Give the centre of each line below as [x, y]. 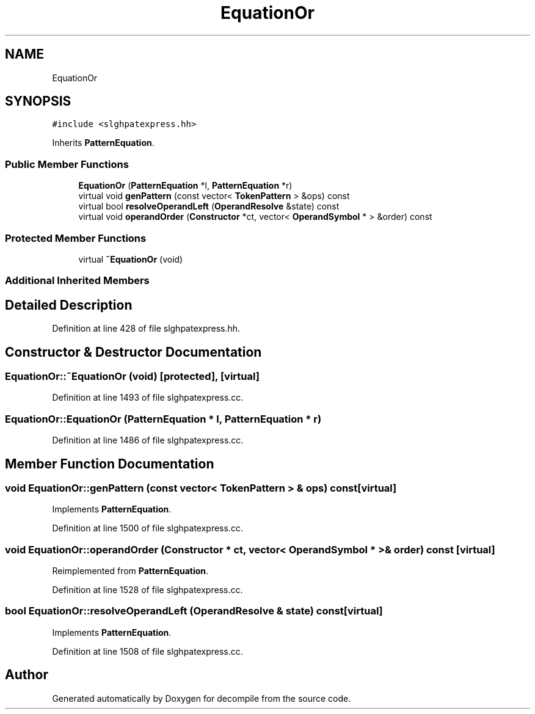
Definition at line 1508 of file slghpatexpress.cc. [147, 651]
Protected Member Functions [76, 238]
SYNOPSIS [38, 101]
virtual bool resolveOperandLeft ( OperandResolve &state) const [209, 206]
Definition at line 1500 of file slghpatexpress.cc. [147, 528]
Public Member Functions [67, 164]
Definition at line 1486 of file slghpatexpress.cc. [148, 440]
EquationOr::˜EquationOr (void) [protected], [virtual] [132, 376]
